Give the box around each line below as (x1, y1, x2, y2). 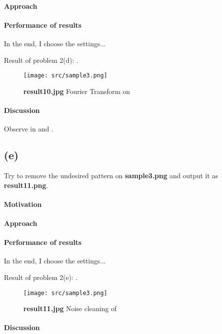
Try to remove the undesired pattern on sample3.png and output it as (4, 170, 219, 181)
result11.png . (4, 180, 48, 190)
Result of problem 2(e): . (4, 272, 78, 282)
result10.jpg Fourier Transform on (23, 86, 130, 96)
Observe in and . (4, 124, 54, 134)
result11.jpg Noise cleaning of (23, 303, 117, 314)
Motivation (4, 199, 42, 209)
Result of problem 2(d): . (4, 55, 79, 65)
